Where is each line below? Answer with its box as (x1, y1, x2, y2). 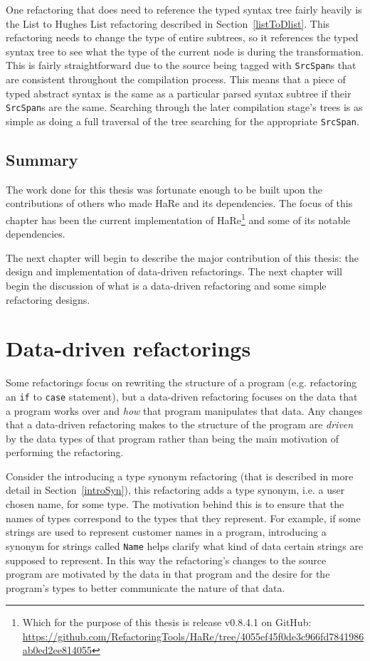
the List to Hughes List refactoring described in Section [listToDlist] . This (6, 16, 330, 31)
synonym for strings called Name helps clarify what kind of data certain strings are (6, 538, 364, 553)
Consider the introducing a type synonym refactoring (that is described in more (6, 468, 354, 483)
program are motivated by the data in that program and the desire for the (6, 566, 330, 581)
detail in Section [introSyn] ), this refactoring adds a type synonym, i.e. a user (6, 482, 345, 497)
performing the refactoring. (6, 445, 124, 460)
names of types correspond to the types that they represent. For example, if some (6, 510, 361, 525)
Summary (6, 148, 78, 170)
